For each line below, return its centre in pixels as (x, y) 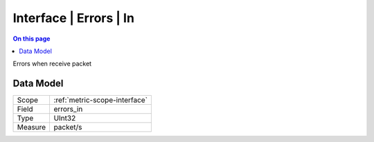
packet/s (68, 128)
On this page (32, 39)
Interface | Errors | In (74, 18)
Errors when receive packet (52, 64)
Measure (32, 128)
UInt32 (65, 119)
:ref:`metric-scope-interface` (101, 100)
